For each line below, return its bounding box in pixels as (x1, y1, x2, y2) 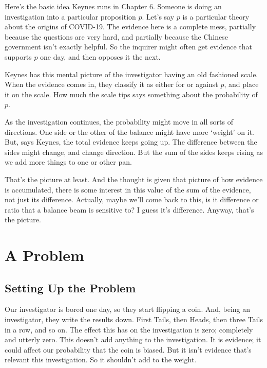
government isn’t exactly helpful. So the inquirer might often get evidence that (5, 41, 253, 52)
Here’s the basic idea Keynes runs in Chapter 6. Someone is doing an (5, 1, 222, 11)
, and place (224, 79, 259, 90)
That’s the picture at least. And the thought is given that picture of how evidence (5, 173, 263, 184)
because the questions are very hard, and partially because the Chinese (5, 31, 228, 42)
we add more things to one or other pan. (5, 156, 132, 167)
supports (5, 51, 32, 62)
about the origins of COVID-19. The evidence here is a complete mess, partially (5, 21, 256, 32)
